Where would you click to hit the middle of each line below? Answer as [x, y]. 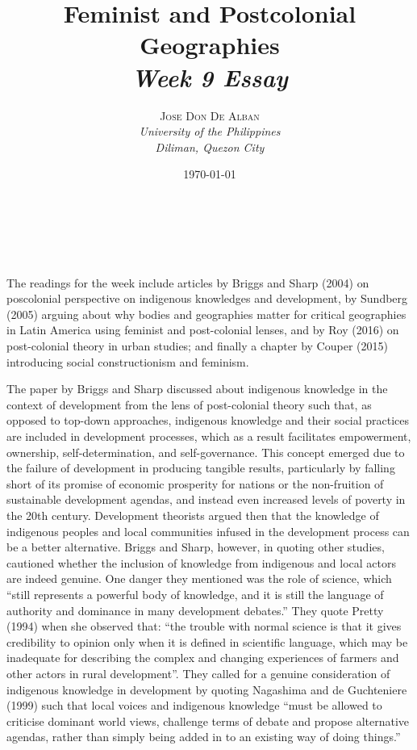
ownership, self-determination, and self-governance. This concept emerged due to [206, 452]
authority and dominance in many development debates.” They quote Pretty [195, 610]
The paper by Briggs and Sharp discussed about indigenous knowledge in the [197, 389]
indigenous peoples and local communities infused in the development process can [208, 531]
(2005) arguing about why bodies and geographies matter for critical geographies [206, 314]
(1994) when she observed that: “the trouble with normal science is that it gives [204, 626]
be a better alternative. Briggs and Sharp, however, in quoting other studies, [196, 547]
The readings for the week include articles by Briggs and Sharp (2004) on [188, 282]
